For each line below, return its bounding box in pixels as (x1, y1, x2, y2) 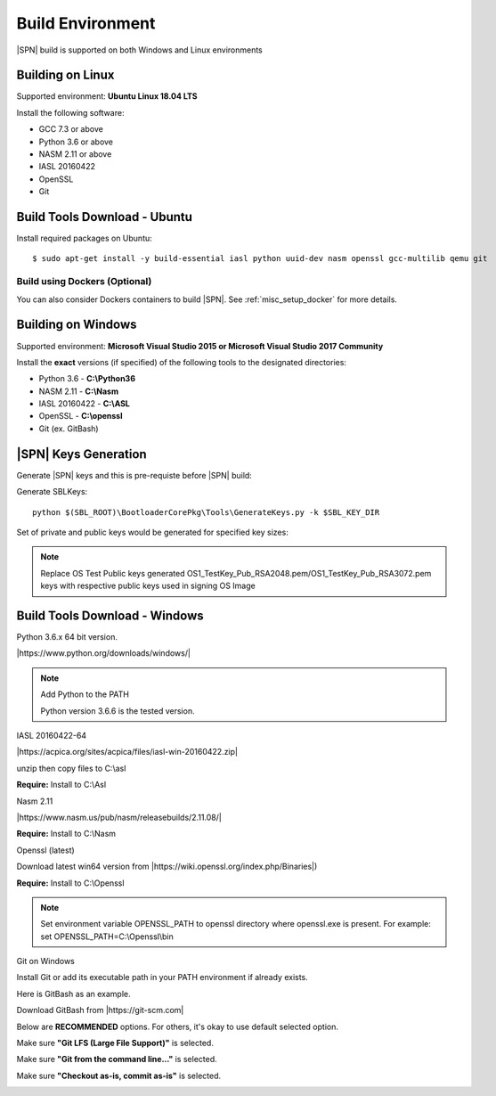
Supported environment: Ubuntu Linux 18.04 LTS (16, 91, 198, 102)
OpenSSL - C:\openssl (38, 411, 123, 421)
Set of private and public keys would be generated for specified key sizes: (16, 527, 289, 537)
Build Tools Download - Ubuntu (16, 209, 193, 225)
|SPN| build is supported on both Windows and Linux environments (16, 45, 263, 55)
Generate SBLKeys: (16, 487, 88, 497)
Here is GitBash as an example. (16, 988, 131, 999)
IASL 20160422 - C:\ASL (38, 398, 131, 409)
